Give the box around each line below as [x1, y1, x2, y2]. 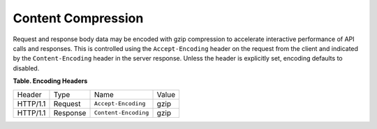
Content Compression [13, 10, 144, 26]
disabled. [13, 63, 40, 73]
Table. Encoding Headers [13, 77, 88, 85]
